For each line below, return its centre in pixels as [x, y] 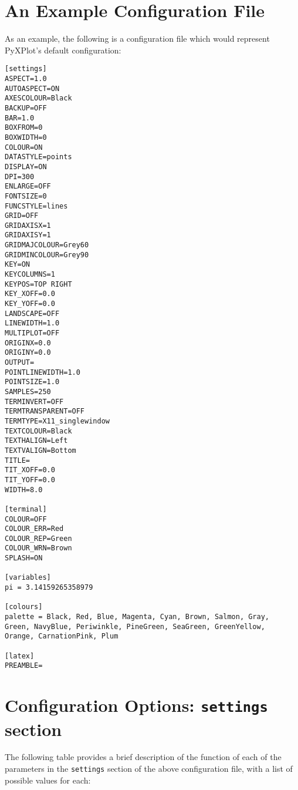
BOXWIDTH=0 [26, 137]
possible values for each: [48, 780]
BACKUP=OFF [26, 108]
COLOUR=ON [24, 147]
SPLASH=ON [24, 558]
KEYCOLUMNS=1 [30, 275]
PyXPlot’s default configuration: [63, 50]
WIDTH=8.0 [24, 490]
